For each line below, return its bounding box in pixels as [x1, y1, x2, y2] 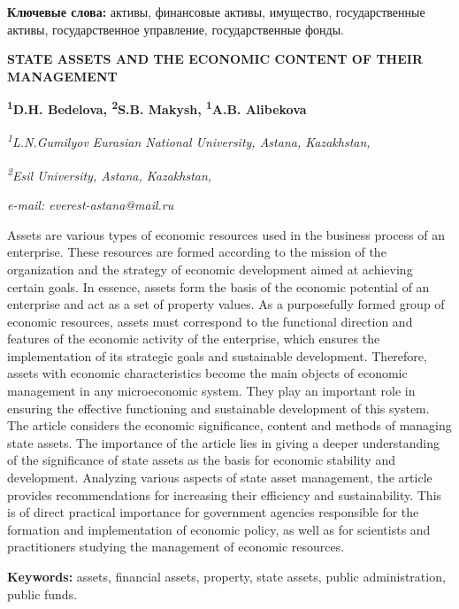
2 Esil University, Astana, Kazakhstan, [7, 163, 212, 184]
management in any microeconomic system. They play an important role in [7, 382, 416, 400]
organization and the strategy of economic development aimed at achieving [7, 259, 413, 278]
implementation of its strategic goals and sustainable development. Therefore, [7, 346, 427, 365]
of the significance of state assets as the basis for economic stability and [7, 451, 395, 469]
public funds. [7, 584, 78, 603]
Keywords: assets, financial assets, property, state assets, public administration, [7, 567, 446, 585]
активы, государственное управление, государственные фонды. [7, 19, 344, 38]
